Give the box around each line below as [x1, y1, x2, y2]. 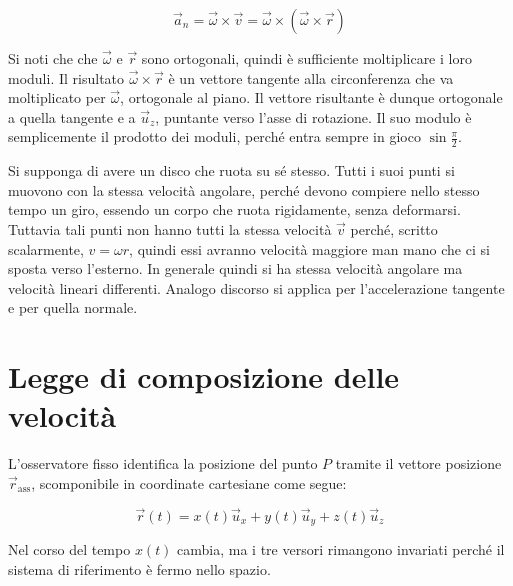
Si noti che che [8, 48, 98, 68]
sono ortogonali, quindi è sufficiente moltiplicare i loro [141, 48, 472, 68]
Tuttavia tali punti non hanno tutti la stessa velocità [8, 218, 332, 239]
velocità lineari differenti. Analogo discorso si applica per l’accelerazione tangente [8, 277, 505, 298]
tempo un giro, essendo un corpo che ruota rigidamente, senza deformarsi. [8, 199, 461, 220]
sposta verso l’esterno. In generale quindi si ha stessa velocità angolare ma [8, 258, 463, 279]
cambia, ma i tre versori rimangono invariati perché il [177, 539, 505, 560]
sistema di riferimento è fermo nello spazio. [8, 558, 271, 579]
